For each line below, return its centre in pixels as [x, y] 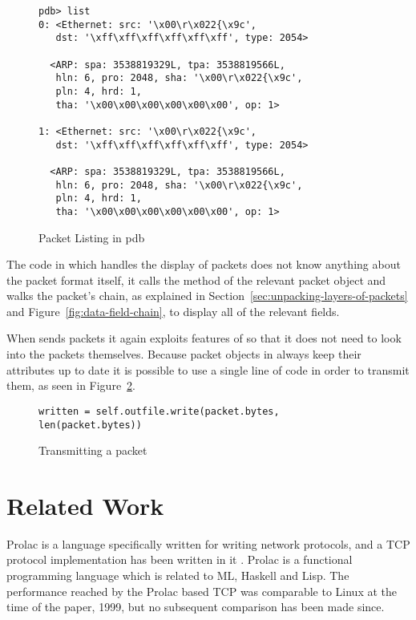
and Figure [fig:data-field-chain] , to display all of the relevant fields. [173, 311]
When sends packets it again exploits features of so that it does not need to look [204, 338]
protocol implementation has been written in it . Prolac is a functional [180, 559]
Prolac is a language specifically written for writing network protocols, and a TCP [208, 543]
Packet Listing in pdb [92, 237]
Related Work [85, 505]
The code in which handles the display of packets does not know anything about [204, 264]
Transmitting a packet [93, 450]
